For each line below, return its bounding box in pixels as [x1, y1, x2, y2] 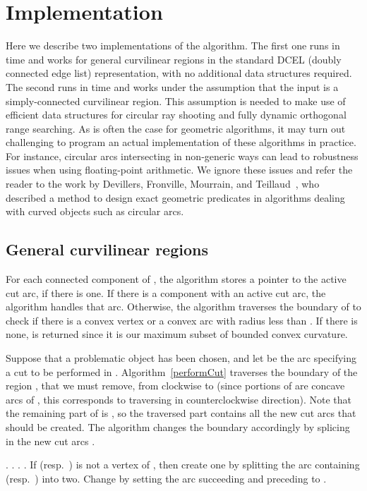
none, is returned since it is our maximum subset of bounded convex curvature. [6, 327, 348, 341]
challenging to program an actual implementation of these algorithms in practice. [6, 135, 356, 150]
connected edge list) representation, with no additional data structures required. [6, 66, 352, 80]
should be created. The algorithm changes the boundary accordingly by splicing [6, 419, 350, 434]
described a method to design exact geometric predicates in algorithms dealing [6, 190, 345, 205]
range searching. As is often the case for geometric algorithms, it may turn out [6, 121, 346, 135]
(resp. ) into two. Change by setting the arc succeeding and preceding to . [6, 471, 327, 485]
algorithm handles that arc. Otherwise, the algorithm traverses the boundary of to [6, 299, 361, 314]
